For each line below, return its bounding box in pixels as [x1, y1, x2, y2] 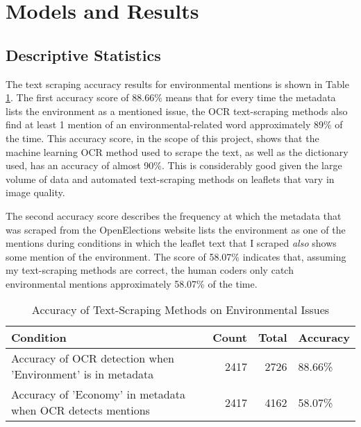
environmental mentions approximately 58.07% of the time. [6, 276, 258, 290]
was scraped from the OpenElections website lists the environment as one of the [6, 222, 346, 236]
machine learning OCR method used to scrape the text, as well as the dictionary [6, 144, 349, 159]
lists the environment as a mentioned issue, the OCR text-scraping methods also [6, 103, 348, 118]
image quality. [6, 185, 65, 200]
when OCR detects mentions [11, 402, 150, 419]
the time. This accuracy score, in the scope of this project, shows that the [6, 130, 319, 145]
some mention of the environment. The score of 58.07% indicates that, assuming [6, 249, 346, 263]
